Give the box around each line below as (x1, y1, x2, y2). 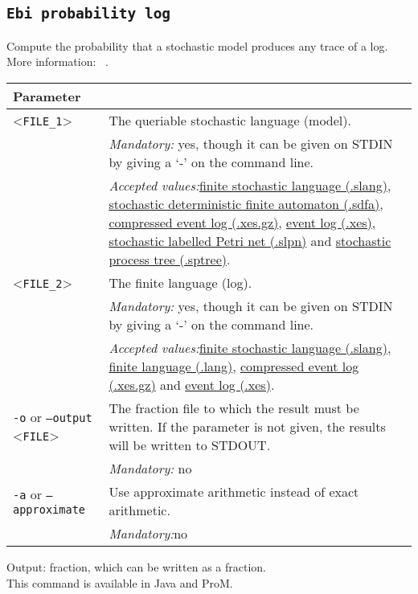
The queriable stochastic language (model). (109, 110, 351, 129)
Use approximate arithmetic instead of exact (109, 481, 359, 501)
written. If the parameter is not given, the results (109, 416, 386, 436)
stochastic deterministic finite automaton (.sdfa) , (109, 194, 383, 213)
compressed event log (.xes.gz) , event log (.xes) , (109, 212, 376, 231)
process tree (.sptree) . (109, 249, 231, 268)
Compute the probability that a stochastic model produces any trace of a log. (6, 37, 388, 54)
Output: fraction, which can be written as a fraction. (6, 558, 267, 575)
